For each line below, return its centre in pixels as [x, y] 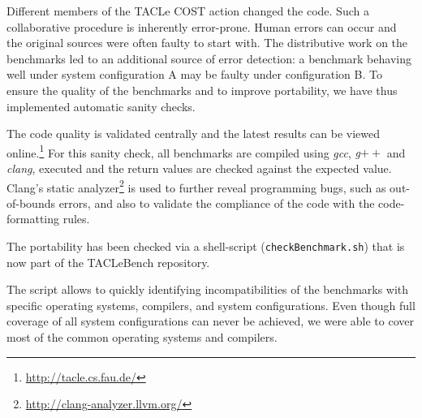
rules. [76, 219]
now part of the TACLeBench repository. [108, 262]
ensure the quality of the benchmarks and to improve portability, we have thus [202, 90]
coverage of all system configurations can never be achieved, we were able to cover [210, 321]
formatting [33, 219]
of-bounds [31, 203]
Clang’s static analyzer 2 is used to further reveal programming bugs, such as [196, 186]
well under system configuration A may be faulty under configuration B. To [194, 74]
